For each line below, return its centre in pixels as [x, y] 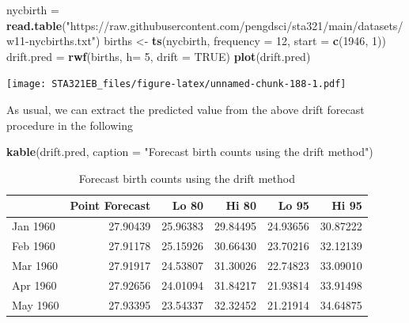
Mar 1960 [35, 265]
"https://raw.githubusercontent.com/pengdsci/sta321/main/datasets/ [235, 25]
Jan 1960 [34, 226]
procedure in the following [70, 125]
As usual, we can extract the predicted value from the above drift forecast [186, 110]
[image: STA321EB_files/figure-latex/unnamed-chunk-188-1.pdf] [176, 84]
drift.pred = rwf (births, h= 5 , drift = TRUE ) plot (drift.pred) [159, 56]
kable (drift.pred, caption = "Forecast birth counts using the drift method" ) [190, 152]
